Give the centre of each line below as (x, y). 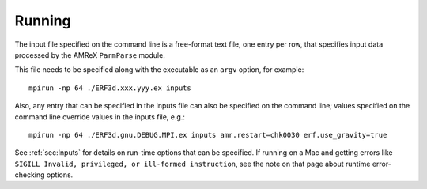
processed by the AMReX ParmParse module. (90, 55)
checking (30, 175)
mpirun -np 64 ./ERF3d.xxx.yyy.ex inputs (110, 88)
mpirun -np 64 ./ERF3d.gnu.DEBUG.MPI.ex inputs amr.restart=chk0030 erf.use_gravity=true (208, 135)
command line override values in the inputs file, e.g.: (100, 117)
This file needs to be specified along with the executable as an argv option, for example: (159, 70)
